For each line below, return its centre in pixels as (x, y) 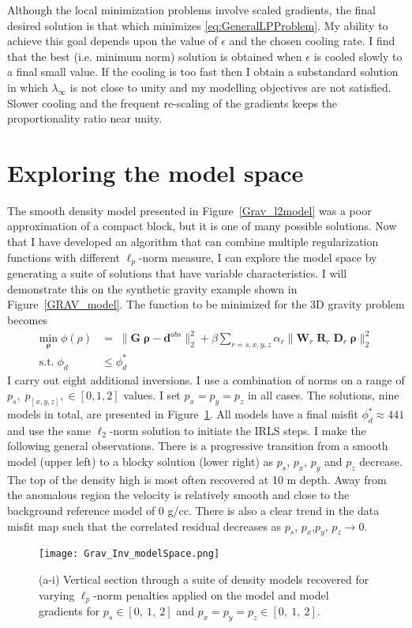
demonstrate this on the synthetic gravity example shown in (152, 288)
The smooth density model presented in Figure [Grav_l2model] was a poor (189, 210)
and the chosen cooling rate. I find (312, 41)
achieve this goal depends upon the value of (112, 41)
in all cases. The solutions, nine (323, 395)
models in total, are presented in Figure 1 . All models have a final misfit (183, 414)
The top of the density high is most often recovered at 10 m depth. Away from (197, 479)
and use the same (49, 430)
